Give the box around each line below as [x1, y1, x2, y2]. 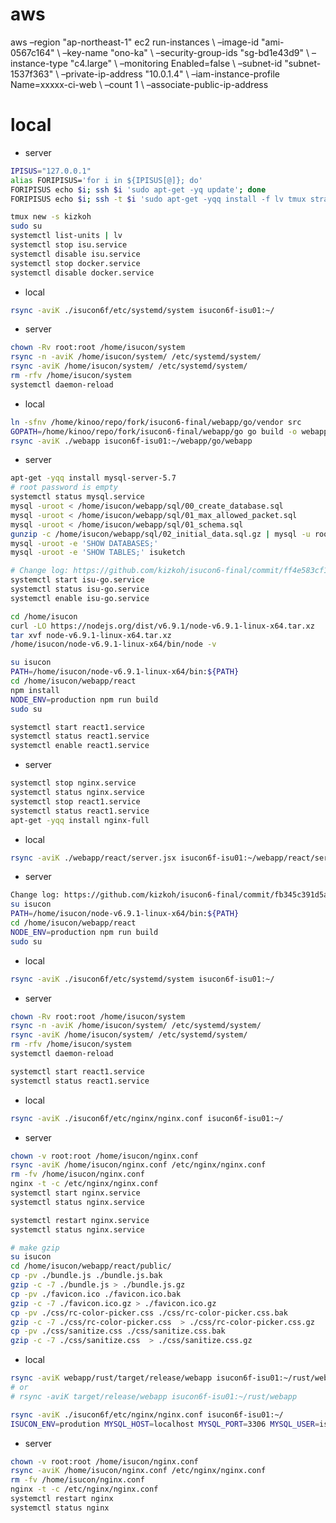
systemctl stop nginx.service [10, 778, 137, 788]
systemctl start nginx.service [10, 1188, 141, 1198]
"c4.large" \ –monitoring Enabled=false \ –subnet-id [69, 57, 283, 69]
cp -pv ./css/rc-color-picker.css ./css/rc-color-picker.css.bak [10, 1308, 288, 1318]
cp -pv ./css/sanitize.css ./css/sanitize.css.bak [10, 1326, 226, 1337]
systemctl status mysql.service [10, 492, 145, 502]
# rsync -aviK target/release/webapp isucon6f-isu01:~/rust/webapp [10, 1391, 298, 1402]
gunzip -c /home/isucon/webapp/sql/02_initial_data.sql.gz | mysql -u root [10, 529, 333, 539]
